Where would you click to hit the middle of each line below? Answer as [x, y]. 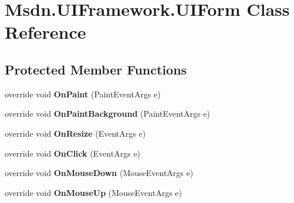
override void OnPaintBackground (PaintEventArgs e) [107, 114]
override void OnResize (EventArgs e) [75, 133]
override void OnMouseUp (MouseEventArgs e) [93, 192]
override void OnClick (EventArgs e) [73, 153]
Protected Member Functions [96, 69]
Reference [45, 32]
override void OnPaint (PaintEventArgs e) [83, 94]
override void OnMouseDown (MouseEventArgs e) [99, 173]
